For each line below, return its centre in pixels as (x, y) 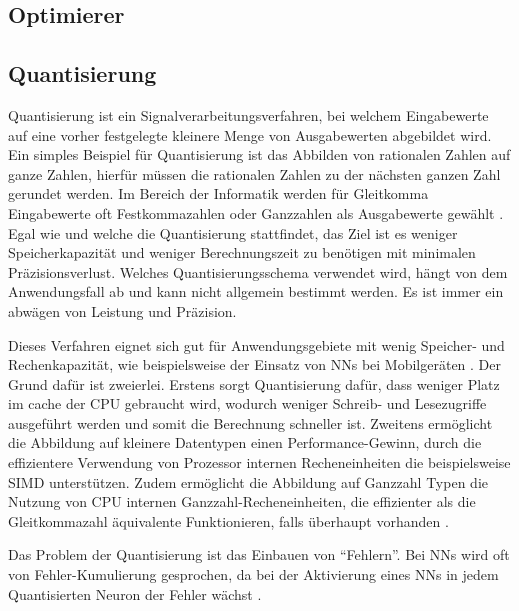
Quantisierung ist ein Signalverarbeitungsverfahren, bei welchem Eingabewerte (248, 114)
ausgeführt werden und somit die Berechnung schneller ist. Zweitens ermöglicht (250, 422)
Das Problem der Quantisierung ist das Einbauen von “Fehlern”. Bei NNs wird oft (259, 554)
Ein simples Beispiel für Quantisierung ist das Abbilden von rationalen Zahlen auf (259, 154)
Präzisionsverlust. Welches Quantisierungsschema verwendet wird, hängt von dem (258, 271)
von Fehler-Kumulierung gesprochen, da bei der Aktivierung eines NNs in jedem (253, 574)
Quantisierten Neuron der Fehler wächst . (135, 593)
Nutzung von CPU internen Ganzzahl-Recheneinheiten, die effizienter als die (242, 501)
